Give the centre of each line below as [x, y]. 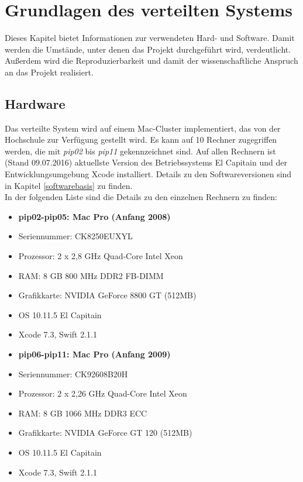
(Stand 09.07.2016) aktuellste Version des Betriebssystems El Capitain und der [146, 162]
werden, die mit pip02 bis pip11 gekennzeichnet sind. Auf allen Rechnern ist [140, 151]
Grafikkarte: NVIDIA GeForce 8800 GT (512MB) [107, 295]
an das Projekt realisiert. [49, 72]
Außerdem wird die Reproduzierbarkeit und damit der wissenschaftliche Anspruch [151, 61]
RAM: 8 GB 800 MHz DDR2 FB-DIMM [91, 275]
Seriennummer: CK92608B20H [73, 373]
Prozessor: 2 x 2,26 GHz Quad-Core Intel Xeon [103, 393]
